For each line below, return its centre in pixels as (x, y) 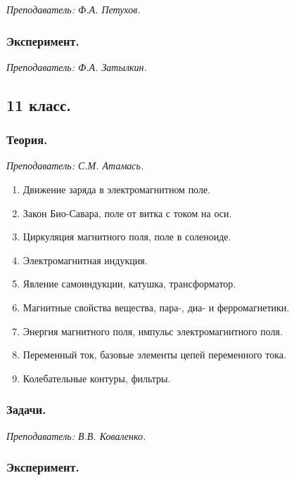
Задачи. (26, 409)
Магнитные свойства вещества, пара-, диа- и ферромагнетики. (156, 307)
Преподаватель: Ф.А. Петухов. (73, 9)
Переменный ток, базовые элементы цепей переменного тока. (154, 355)
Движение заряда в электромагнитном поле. (117, 189)
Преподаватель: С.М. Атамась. (75, 166)
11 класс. (39, 104)
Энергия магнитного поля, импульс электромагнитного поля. (153, 331)
